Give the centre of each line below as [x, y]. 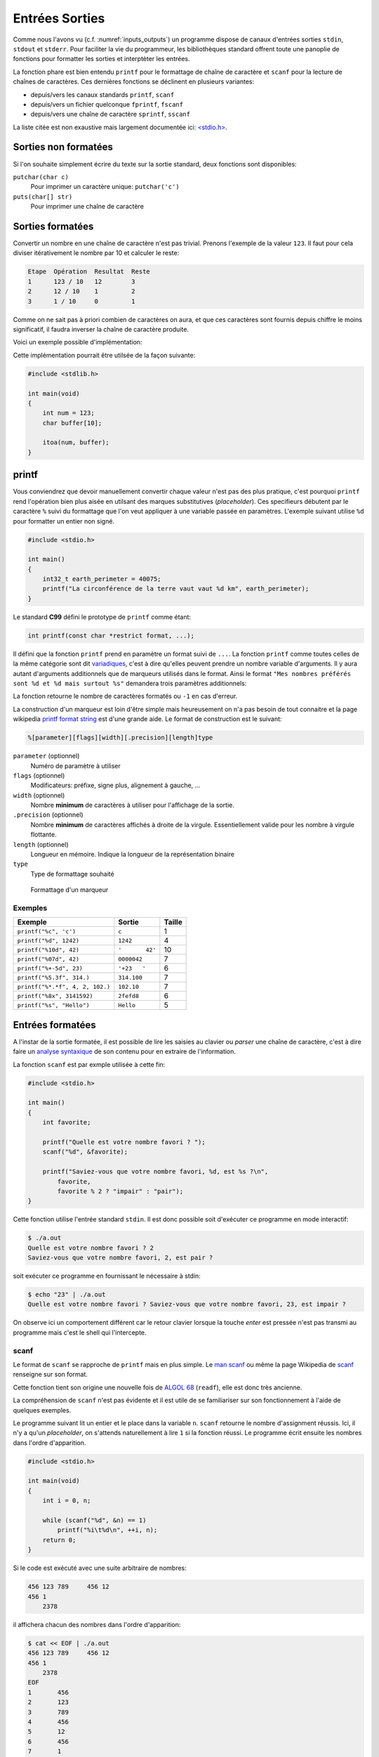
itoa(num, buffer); [76, 442]
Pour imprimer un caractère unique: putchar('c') [105, 187]
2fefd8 [129, 996]
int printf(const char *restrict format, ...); [111, 635]
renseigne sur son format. [50, 1375]
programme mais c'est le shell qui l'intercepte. [80, 1333]
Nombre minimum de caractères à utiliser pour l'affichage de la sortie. [132, 805]
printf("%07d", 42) [48, 959]
